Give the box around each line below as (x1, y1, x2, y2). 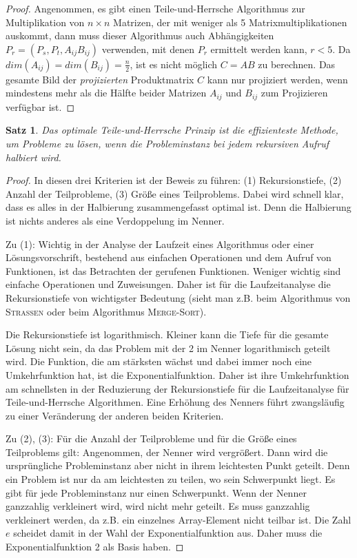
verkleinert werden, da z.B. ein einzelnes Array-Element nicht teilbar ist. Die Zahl (6, 512, 351, 526)
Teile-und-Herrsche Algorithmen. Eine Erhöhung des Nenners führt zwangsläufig (6, 395, 345, 409)
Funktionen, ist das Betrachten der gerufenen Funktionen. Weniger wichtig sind (6, 263, 341, 278)
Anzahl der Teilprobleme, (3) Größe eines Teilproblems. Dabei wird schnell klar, (6, 186, 344, 200)
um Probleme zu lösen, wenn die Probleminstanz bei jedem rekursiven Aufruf (6, 136, 329, 151)
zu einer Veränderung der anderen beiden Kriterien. (6, 408, 224, 422)
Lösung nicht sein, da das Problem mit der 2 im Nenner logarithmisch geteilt (6, 340, 331, 355)
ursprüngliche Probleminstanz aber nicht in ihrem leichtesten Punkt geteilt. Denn (6, 458, 350, 473)
